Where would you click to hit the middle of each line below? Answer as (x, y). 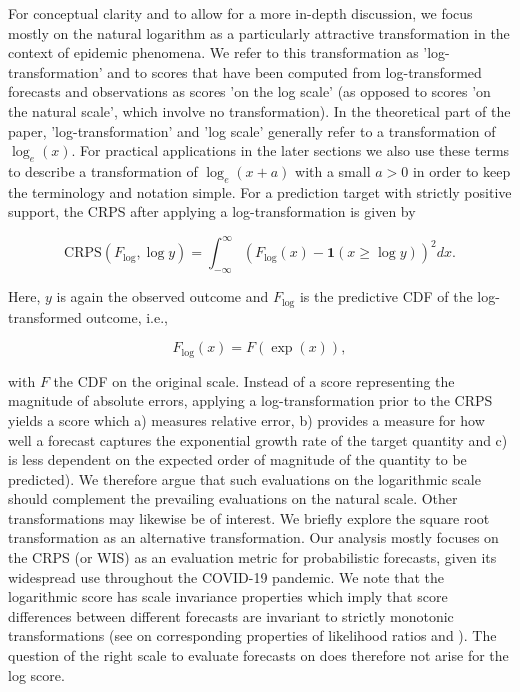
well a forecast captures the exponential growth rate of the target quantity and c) (258, 439)
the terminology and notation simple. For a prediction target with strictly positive (260, 191)
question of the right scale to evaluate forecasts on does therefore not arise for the (258, 655)
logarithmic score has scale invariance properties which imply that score (228, 596)
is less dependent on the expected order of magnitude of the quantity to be (237, 459)
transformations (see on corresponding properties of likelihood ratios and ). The (252, 635)
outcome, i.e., (127, 316)
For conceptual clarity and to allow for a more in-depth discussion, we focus (240, 13)
